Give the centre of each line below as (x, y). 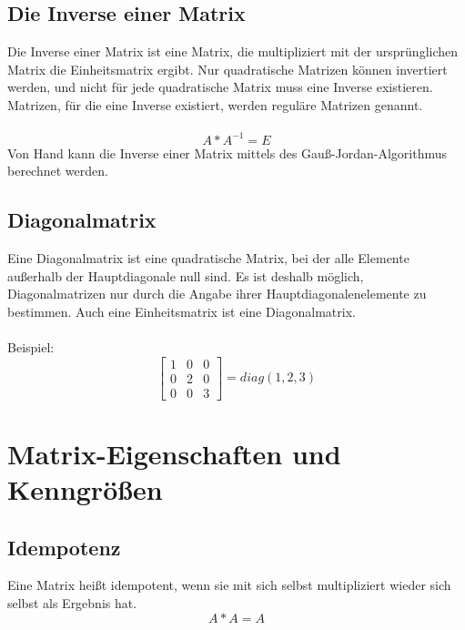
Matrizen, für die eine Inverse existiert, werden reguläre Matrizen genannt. (215, 104)
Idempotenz (64, 547)
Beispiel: (31, 347)
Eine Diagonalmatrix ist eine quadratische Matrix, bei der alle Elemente (208, 258)
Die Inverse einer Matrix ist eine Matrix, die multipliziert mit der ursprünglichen (233, 51)
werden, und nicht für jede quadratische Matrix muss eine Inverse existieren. (220, 87)
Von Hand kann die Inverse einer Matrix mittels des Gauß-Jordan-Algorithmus (227, 152)
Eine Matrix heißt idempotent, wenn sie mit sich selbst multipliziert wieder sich (229, 585)
